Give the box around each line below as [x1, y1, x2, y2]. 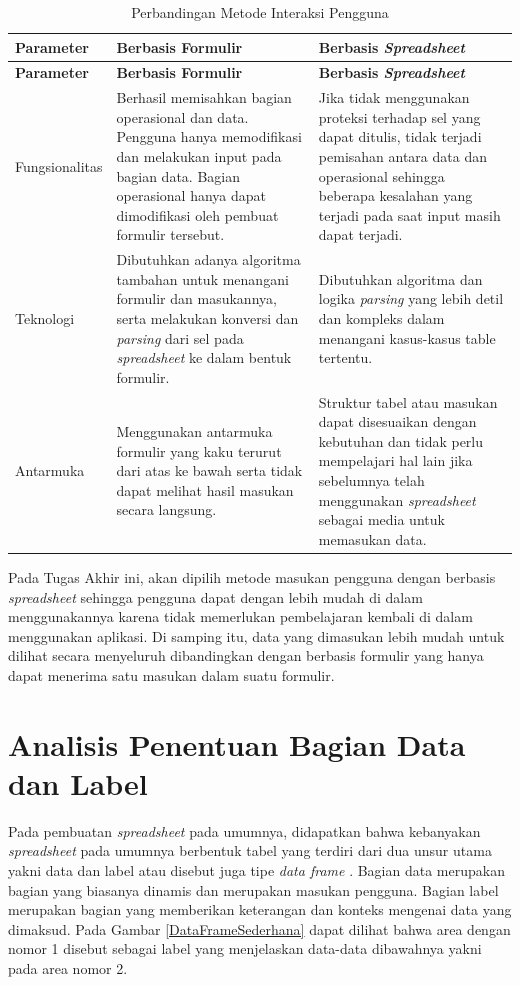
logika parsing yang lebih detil [318, 288, 504, 309]
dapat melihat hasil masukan [116, 479, 294, 500]
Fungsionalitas [15, 155, 103, 176]
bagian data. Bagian [116, 165, 240, 186]
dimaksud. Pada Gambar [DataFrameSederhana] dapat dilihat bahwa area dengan [8, 918, 511, 939]
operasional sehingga [318, 165, 445, 186]
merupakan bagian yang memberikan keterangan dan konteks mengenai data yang [8, 899, 512, 920]
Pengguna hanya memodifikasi [116, 126, 302, 147]
